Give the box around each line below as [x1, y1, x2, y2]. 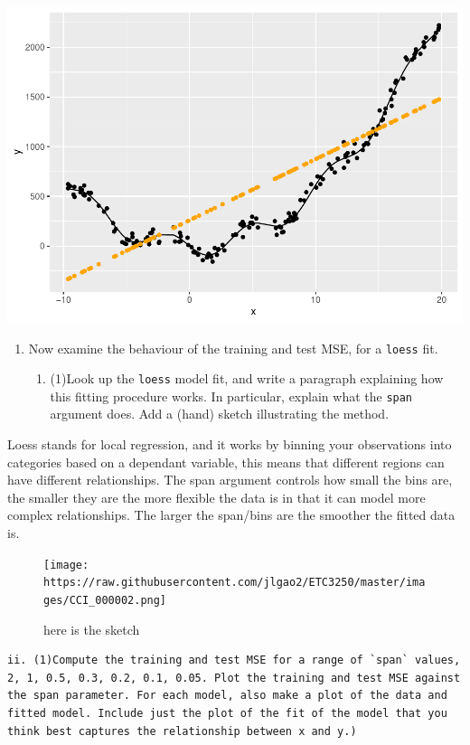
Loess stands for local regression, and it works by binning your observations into [7, 435, 452, 454]
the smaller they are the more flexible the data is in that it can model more [7, 487, 426, 506]
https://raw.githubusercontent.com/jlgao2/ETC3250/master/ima [43, 576, 426, 589]
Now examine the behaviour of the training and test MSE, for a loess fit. [28, 338, 438, 357]
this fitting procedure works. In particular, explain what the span [50, 386, 413, 405]
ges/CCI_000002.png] [43, 593, 167, 607]
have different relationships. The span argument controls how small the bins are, [7, 470, 453, 489]
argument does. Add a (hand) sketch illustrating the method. [50, 404, 390, 423]
